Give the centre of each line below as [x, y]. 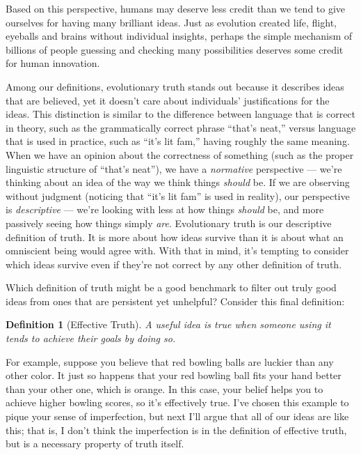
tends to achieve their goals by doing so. [91, 338]
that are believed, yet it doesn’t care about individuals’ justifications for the [168, 100]
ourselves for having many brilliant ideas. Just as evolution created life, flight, [171, 22]
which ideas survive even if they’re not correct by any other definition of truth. [174, 264]
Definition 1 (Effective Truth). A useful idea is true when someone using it [168, 324]
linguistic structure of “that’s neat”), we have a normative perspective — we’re [174, 168]
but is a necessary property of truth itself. [95, 444]
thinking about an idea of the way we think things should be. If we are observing [178, 182]
